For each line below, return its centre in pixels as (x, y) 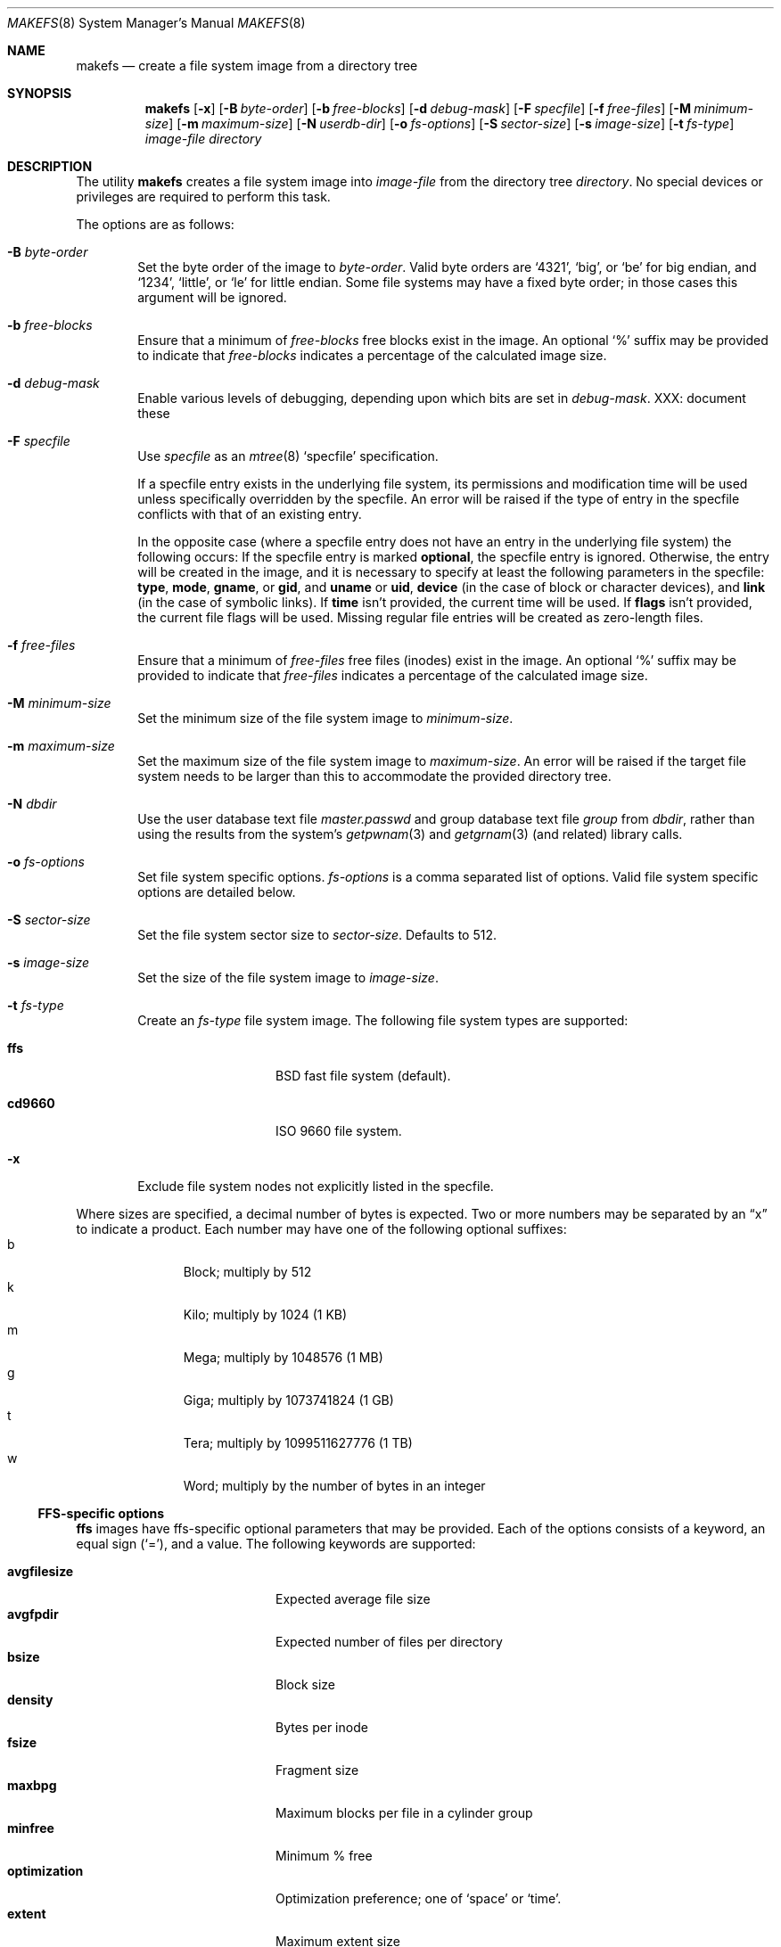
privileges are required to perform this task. (203, 197)
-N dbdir (32, 804)
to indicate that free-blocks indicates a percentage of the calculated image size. (372, 355)
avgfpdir (33, 1614)
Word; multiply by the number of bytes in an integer (334, 1486)
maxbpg (32, 1785)
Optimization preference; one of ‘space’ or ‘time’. (419, 1898)
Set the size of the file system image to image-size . (288, 978)
